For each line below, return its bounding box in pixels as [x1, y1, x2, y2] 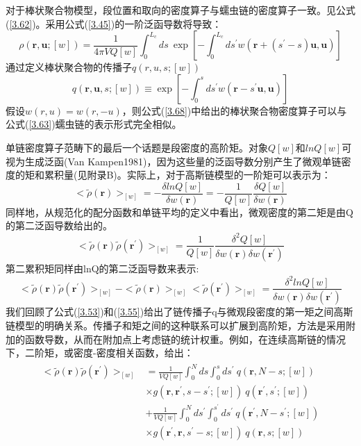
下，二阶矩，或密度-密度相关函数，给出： [6, 345, 194, 360]
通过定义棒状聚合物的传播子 [6, 60, 132, 74]
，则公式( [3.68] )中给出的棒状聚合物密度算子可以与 [121, 103, 347, 117]
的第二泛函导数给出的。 [6, 218, 112, 233]
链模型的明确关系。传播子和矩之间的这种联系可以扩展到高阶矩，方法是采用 [6, 318, 346, 332]
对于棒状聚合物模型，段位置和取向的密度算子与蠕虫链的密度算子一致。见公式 [6, 3, 355, 17]
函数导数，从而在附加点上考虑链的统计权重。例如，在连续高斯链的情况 [24, 331, 346, 346]
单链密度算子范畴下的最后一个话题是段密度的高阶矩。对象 [6, 140, 268, 154]
